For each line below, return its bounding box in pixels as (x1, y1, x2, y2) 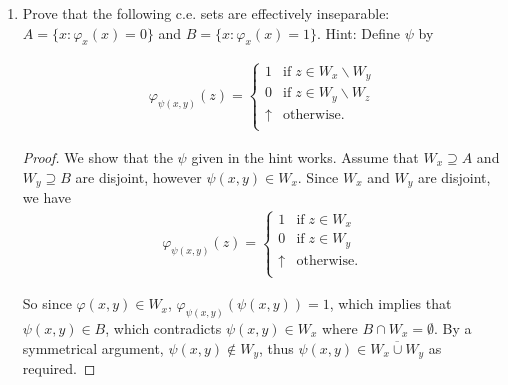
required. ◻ (22, 358, 96, 379)
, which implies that (329, 293, 452, 314)
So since (22, 293, 72, 314)
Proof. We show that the (22, 146, 173, 167)
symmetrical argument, (22, 337, 164, 358)
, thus (259, 337, 294, 358)
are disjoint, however (75, 166, 202, 187)
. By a (433, 318, 472, 339)
